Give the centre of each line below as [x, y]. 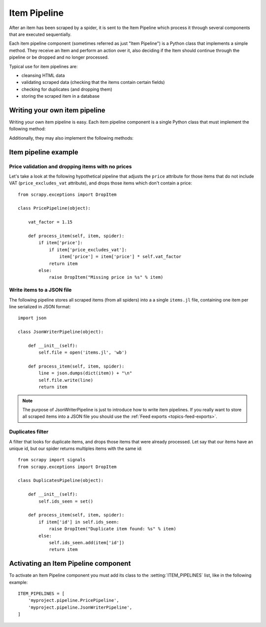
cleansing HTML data [43, 75]
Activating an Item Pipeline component [70, 564]
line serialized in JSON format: [40, 306]
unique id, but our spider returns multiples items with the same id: [76, 448]
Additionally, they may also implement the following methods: [71, 138]
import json [32, 318]
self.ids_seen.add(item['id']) [87, 542]
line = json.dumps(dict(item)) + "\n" [85, 373]
